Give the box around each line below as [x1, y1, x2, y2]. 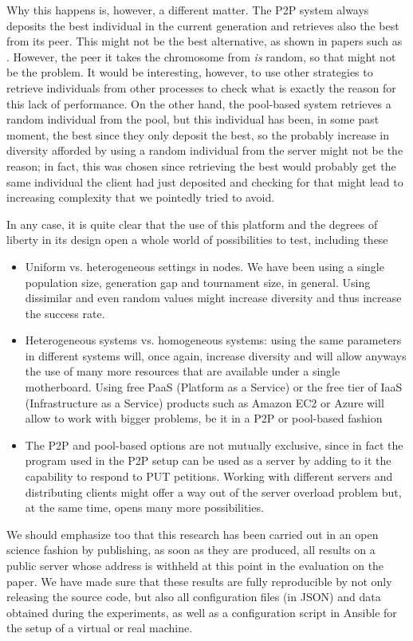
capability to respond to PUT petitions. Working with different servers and [25, 468, 393, 485]
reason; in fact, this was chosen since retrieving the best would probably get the [6, 157, 396, 174]
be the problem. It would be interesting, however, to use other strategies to [6, 64, 373, 81]
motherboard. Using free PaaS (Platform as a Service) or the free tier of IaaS [25, 379, 403, 395]
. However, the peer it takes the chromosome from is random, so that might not [6, 48, 396, 65]
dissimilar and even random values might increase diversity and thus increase [25, 289, 402, 306]
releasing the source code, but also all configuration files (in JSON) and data [6, 588, 381, 605]
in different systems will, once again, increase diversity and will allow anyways [25, 347, 407, 364]
